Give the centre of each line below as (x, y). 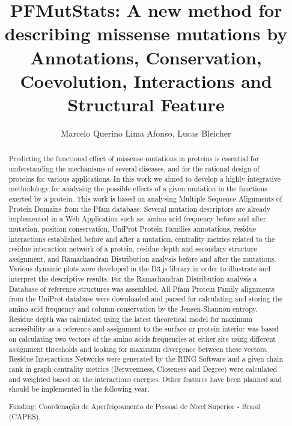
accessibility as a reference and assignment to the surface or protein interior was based (144, 329)
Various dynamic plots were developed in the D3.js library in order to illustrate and (140, 269)
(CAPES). (25, 416)
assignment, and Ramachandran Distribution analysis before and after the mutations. (142, 258)
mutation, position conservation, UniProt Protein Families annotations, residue (132, 228)
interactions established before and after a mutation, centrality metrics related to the (142, 239)
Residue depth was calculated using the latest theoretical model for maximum (130, 319)
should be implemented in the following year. (79, 389)
